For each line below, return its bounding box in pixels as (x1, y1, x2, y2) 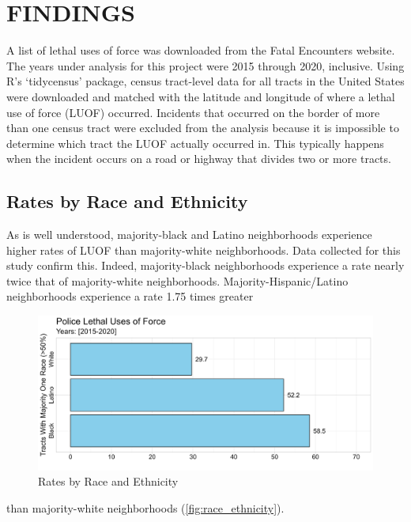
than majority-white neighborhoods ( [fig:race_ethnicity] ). (6, 500, 285, 516)
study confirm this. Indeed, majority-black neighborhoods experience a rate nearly (6, 257, 405, 274)
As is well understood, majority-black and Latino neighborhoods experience (6, 226, 372, 243)
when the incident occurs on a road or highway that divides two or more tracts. (6, 150, 391, 167)
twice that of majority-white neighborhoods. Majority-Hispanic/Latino (6, 272, 349, 289)
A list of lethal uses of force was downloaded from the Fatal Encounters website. (6, 42, 395, 59)
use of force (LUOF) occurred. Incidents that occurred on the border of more (6, 104, 380, 120)
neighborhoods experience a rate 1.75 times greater (6, 288, 254, 304)
